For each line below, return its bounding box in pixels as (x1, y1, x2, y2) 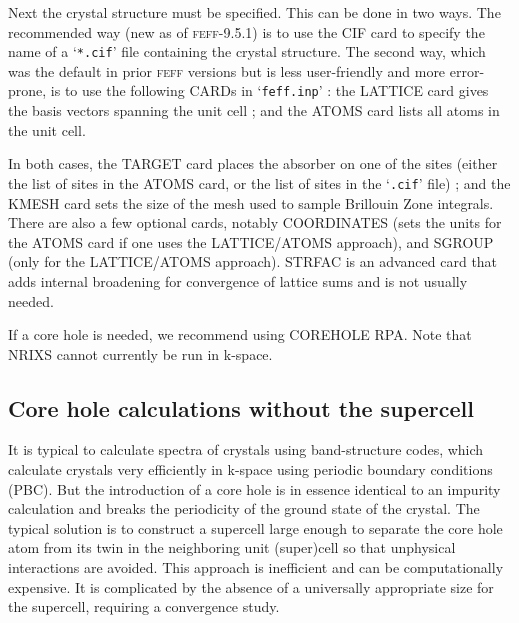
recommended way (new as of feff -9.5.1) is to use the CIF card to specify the (8, 21, 485, 42)
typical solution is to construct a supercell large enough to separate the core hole (8, 517, 503, 538)
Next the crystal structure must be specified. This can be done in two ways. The (8, 2, 501, 22)
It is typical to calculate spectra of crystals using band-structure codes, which (8, 439, 484, 460)
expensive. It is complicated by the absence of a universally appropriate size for (8, 576, 494, 597)
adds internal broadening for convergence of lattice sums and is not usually (8, 270, 468, 291)
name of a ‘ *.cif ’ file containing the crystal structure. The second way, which (8, 41, 486, 62)
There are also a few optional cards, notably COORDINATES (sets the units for (8, 212, 502, 233)
